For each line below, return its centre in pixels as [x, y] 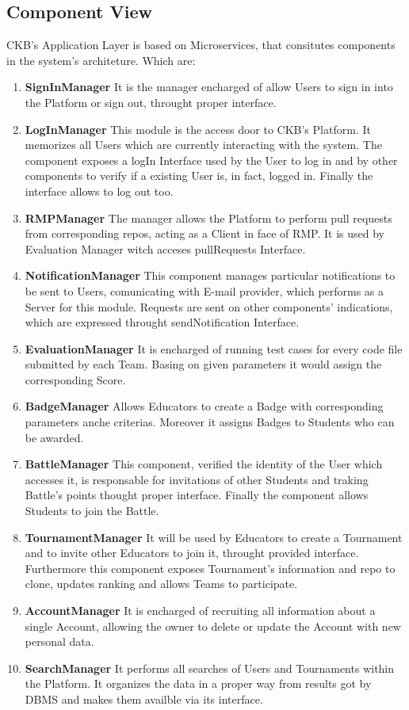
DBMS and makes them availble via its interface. [144, 699]
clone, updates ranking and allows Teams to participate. [161, 584]
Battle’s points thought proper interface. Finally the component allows [197, 495]
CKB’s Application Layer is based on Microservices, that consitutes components [201, 45]
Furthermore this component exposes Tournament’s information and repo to [210, 568]
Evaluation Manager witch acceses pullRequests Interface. [165, 248]
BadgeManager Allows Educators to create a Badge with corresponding [204, 406]
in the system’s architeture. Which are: [101, 60]
